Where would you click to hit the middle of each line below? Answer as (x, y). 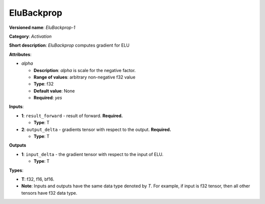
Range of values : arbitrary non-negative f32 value (85, 77)
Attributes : (20, 54)
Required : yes (48, 98)
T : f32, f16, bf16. (38, 179)
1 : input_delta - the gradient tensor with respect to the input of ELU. (93, 154)
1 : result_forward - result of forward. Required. (72, 116)
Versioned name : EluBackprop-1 (42, 27)
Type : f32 (44, 84)
